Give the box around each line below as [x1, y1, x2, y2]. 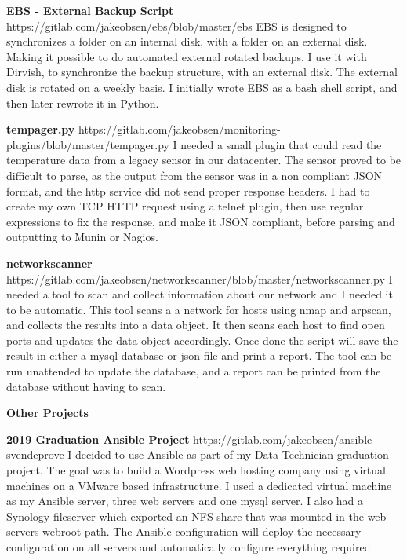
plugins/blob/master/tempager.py [6, 136, 169, 152]
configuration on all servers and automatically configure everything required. [6, 539, 374, 555]
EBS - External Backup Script [6, 2, 174, 18]
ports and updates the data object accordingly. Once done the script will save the [6, 331, 398, 348]
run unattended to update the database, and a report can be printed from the [6, 363, 381, 379]
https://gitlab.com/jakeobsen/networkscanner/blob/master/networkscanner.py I [6, 270, 393, 287]
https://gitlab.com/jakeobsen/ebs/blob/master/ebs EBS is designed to [6, 17, 347, 34]
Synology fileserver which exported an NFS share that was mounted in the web [6, 507, 387, 524]
